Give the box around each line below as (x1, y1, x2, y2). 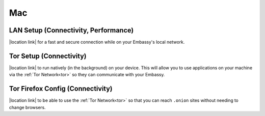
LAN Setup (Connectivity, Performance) (9, 26, 134, 34)
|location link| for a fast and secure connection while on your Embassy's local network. (9, 39, 185, 45)
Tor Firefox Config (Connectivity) (9, 85, 113, 93)
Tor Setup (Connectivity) (9, 52, 87, 60)
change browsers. (9, 104, 46, 110)
